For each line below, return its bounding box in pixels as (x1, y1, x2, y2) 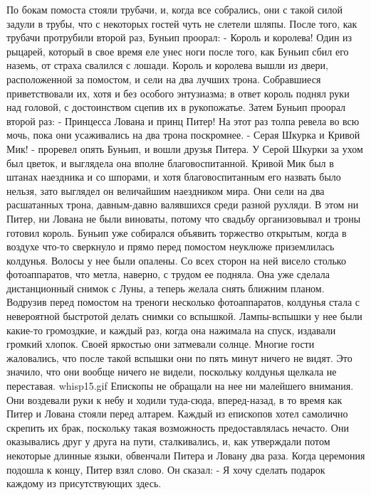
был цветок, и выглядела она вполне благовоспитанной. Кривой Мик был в (6, 155, 334, 170)
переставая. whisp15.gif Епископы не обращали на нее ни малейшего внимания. (6, 378, 354, 393)
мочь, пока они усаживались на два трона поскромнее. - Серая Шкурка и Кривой (6, 127, 360, 142)
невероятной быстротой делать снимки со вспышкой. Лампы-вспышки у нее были (6, 309, 362, 324)
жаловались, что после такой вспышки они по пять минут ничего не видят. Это (6, 350, 352, 365)
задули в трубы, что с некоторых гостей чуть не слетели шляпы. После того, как (6, 16, 357, 31)
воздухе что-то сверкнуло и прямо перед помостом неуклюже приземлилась (6, 239, 335, 254)
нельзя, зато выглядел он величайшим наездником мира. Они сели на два (6, 183, 325, 198)
